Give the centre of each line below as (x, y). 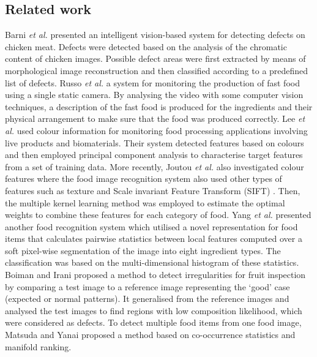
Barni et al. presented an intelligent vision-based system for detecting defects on (155, 35)
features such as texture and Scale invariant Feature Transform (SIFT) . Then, (153, 190)
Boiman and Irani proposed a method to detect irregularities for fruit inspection (155, 275)
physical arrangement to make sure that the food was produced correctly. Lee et (155, 118)
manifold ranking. (38, 346)
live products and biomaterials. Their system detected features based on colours (155, 142)
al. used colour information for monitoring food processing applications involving (156, 130)
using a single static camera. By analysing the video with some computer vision (154, 95)
